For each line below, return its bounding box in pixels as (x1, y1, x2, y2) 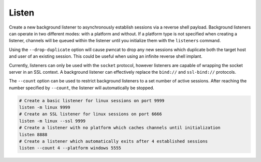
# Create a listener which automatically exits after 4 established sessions (19, 139, 208, 144)
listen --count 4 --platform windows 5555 (19, 146, 121, 151)
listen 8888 (19, 131, 48, 137)
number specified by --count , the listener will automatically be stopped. (9, 85, 155, 91)
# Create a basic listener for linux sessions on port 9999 (19, 97, 165, 103)
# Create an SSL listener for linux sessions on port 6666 (19, 112, 162, 117)
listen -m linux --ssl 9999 (19, 118, 86, 124)
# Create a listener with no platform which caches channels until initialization (19, 125, 221, 130)
